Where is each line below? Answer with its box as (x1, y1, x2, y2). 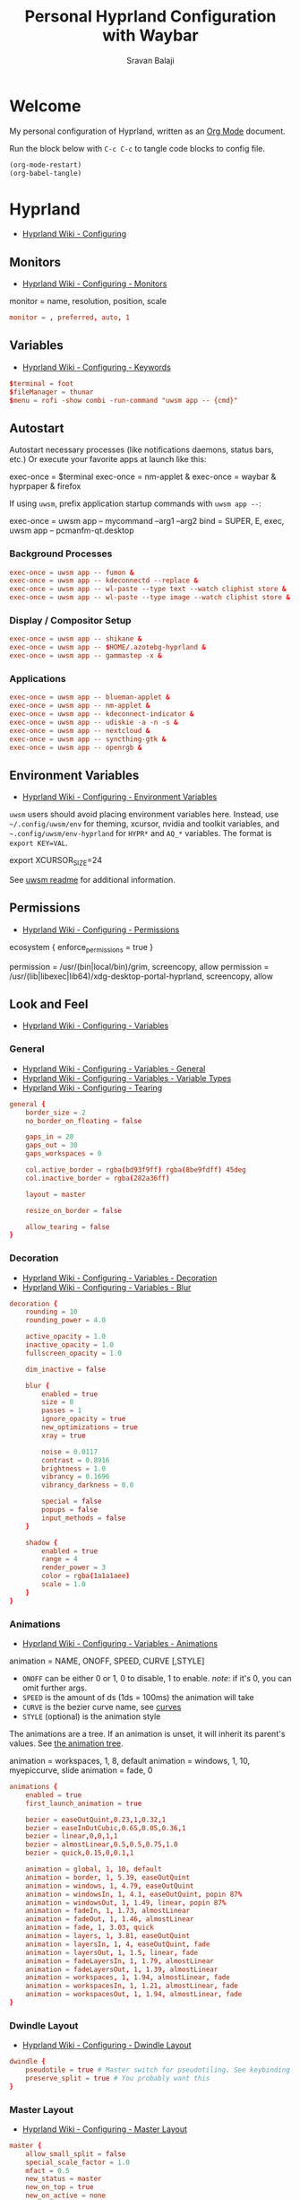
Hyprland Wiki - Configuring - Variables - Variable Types (21, 1072, 232, 1083)
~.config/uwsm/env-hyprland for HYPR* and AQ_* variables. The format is (9, 828, 272, 839)
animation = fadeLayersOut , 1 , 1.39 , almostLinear (25, 1965, 219, 1974)
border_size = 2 (25, 1108, 87, 1117)
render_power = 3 (41, 1563, 106, 1572)
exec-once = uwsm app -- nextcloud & (9, 726, 150, 735)
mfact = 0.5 (25, 2166, 70, 2175)
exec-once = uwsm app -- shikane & (9, 634, 142, 643)
